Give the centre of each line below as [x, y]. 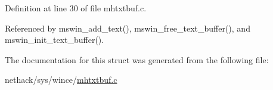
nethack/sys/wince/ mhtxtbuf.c [61, 80]
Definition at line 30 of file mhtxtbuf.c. [76, 8]
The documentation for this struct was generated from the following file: [137, 59]
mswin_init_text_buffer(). [55, 40]
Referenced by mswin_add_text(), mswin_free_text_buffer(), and [128, 28]
